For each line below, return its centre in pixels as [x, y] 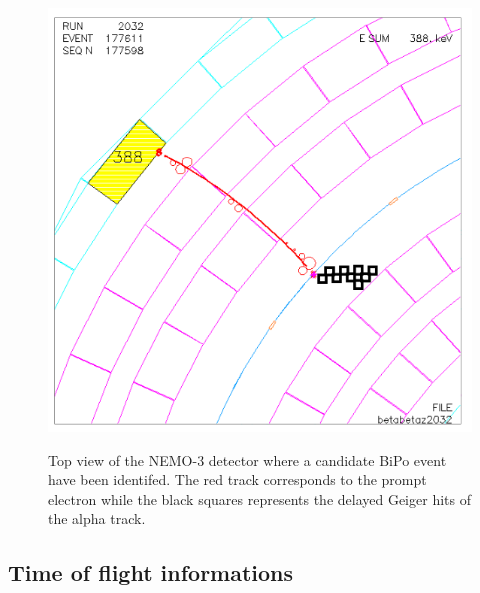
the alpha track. [97, 518]
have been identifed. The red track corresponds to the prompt [237, 479]
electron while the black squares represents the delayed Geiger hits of [259, 498]
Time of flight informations [151, 572]
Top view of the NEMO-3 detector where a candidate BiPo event [247, 459]
